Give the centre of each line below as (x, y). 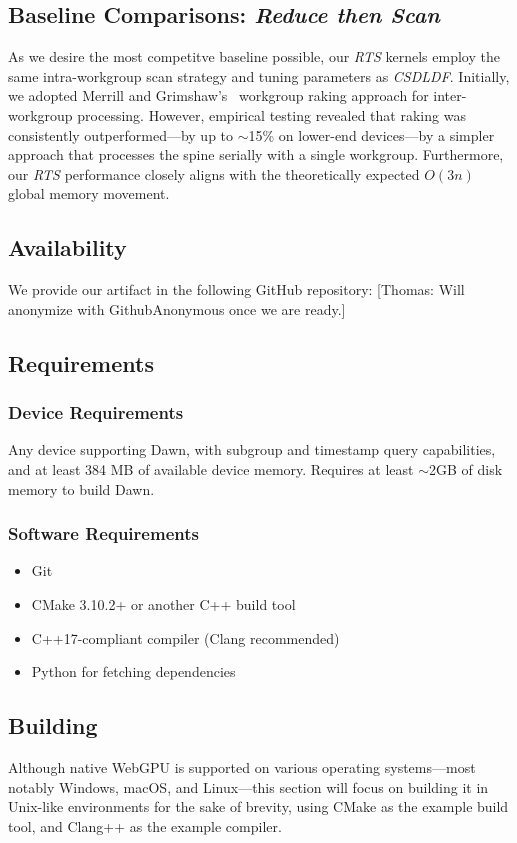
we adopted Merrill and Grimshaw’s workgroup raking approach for (218, 95)
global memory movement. (89, 193)
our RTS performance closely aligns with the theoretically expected (214, 173)
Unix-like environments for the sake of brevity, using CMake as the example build (258, 806)
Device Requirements (96, 412)
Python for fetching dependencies (133, 671)
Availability (67, 247)
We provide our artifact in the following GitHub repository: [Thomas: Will (236, 289)
